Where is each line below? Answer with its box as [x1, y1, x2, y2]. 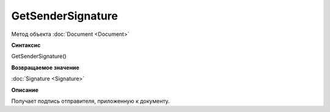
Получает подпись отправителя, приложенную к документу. [11, 97, 170, 105]
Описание [11, 86, 39, 94]
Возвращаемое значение [11, 64, 79, 71]
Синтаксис [11, 41, 41, 49]
